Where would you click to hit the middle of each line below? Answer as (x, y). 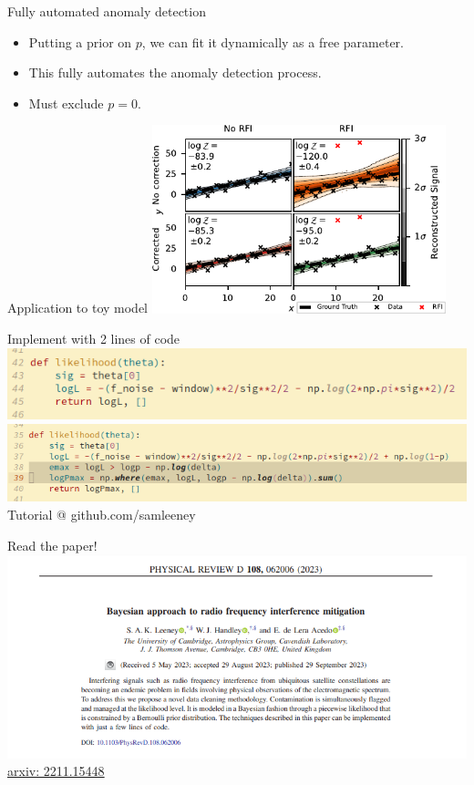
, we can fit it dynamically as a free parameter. (273, 41)
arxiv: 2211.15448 (56, 771)
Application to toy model (78, 308)
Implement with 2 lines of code (94, 339)
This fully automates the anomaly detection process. (175, 72)
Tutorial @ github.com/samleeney (102, 514)
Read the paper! (52, 545)
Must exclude (66, 103)
